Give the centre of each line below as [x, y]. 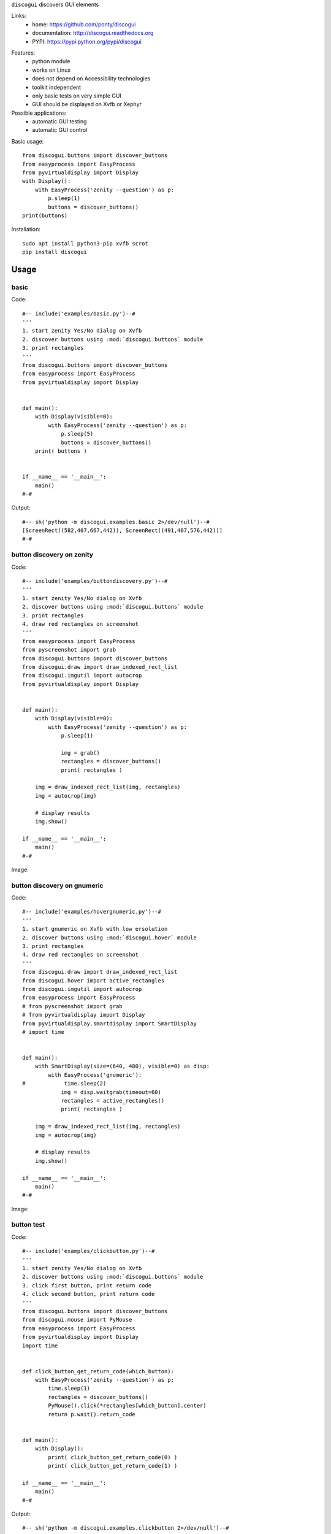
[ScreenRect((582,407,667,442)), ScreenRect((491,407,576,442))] [123, 530]
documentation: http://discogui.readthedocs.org [93, 33]
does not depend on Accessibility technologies [91, 79]
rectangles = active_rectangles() [113, 1101]
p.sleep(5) [77, 434]
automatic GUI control [60, 130]
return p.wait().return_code [92, 1414]
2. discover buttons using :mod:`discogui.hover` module [110, 938]
